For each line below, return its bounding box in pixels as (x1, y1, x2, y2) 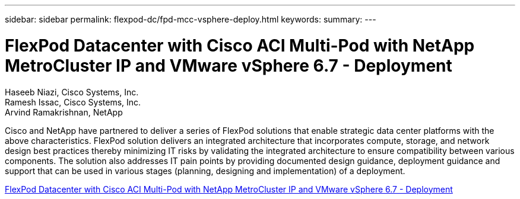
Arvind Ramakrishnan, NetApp (5, 107, 123, 117)
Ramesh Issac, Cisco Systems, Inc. (5, 97, 141, 107)
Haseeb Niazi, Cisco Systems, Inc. (5, 86, 139, 97)
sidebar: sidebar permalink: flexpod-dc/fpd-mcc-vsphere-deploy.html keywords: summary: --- (5, 14, 376, 24)
